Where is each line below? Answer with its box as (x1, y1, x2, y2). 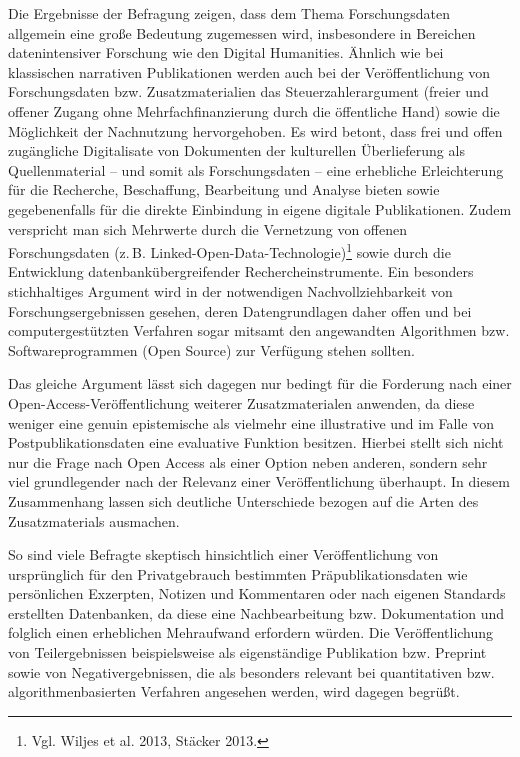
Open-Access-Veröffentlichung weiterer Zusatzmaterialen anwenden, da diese (8, 392, 475, 413)
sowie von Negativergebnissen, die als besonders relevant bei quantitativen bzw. (8, 661, 495, 682)
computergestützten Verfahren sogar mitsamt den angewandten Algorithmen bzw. (8, 320, 510, 341)
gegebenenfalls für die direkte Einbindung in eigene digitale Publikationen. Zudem (8, 198, 512, 219)
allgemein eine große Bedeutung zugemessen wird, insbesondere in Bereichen (8, 22, 476, 43)
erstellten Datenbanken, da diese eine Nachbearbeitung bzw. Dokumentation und (8, 602, 505, 623)
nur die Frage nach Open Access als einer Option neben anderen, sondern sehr (8, 451, 488, 472)
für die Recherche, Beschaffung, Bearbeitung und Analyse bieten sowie (8, 179, 440, 200)
